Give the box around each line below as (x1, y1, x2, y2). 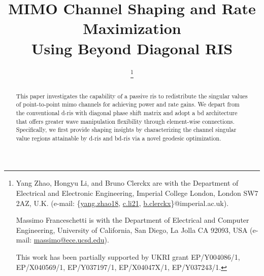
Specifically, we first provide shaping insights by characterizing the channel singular (16, 125, 237, 134)
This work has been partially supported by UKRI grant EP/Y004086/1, (16, 252, 240, 262)
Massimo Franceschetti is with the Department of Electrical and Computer (16, 215, 249, 225)
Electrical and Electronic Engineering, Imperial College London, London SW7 (16, 188, 258, 198)
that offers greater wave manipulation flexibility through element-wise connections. (16, 117, 235, 125)
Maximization (83, 18, 181, 39)
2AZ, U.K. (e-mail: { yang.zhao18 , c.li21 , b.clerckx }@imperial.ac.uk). (16, 197, 229, 208)
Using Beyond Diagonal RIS (31, 38, 233, 58)
